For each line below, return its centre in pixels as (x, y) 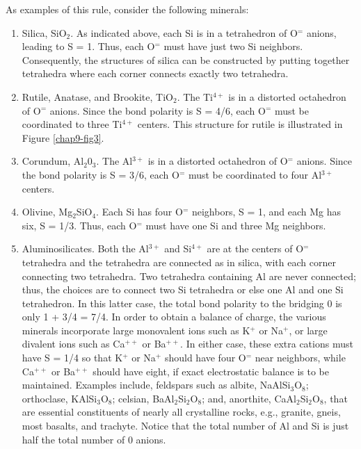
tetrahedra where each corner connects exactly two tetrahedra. (155, 73)
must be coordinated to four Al (255, 174)
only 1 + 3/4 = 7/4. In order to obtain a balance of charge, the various (174, 317)
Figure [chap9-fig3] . (63, 137)
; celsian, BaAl (143, 398)
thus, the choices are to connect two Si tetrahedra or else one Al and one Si (183, 289)
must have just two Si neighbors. (233, 46)
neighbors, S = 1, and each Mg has (266, 212)
